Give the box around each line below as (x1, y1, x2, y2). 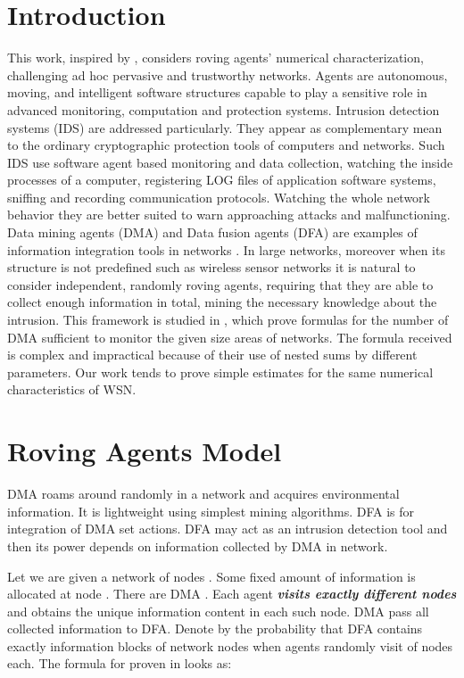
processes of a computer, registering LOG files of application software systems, (7, 170, 436, 189)
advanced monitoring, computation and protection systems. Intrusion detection (7, 100, 440, 119)
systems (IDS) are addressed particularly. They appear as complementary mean (7, 118, 443, 136)
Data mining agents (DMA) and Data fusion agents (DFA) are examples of (7, 223, 418, 242)
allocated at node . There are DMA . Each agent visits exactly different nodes (7, 584, 457, 603)
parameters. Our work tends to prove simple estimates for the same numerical (7, 362, 434, 381)
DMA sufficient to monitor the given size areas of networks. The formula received (7, 327, 452, 346)
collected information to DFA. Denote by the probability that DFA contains (7, 619, 423, 638)
